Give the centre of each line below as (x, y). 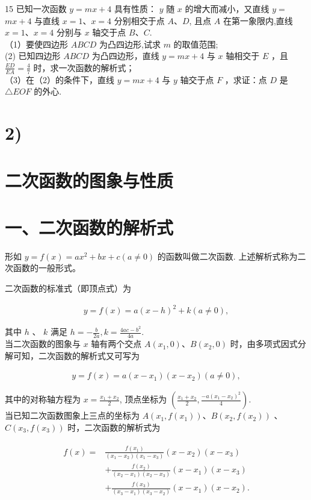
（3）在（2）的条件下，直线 (60, 79)
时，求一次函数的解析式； (84, 67)
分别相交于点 (139, 20)
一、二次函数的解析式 (89, 227)
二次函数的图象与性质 (89, 180)
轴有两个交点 (116, 344)
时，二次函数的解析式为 (114, 427)
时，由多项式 (255, 344)
